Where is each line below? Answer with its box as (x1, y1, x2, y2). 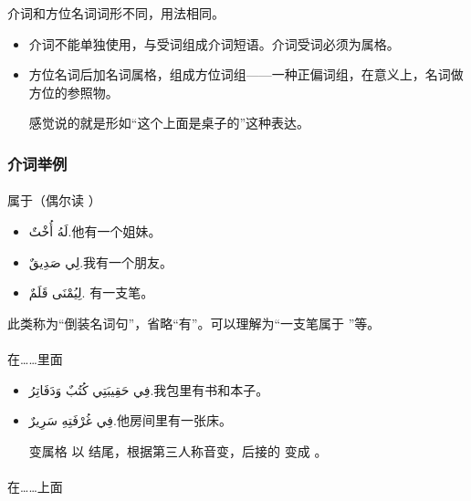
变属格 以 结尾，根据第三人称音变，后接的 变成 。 (28, 441, 328, 460)
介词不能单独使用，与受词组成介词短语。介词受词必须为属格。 (28, 34, 400, 53)
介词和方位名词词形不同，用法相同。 (7, 4, 225, 22)
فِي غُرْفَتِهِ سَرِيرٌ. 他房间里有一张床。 (28, 411, 232, 430)
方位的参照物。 (28, 82, 119, 101)
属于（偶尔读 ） (7, 191, 101, 210)
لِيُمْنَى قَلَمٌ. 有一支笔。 (28, 283, 154, 302)
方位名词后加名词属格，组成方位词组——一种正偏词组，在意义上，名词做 (28, 65, 464, 84)
